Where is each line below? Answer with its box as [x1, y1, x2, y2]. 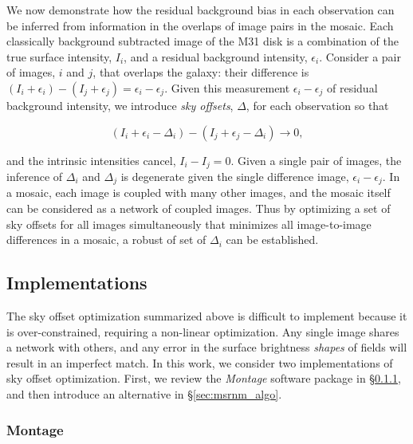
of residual [327, 79, 378, 96]
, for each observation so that [246, 96, 389, 113]
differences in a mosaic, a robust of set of [6, 231, 206, 248]
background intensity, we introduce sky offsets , [6, 96, 234, 113]
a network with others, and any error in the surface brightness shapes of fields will [6, 339, 407, 356]
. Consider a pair [319, 48, 401, 65]
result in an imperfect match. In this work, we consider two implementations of [6, 354, 393, 371]
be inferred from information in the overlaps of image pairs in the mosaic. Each [6, 17, 394, 33]
